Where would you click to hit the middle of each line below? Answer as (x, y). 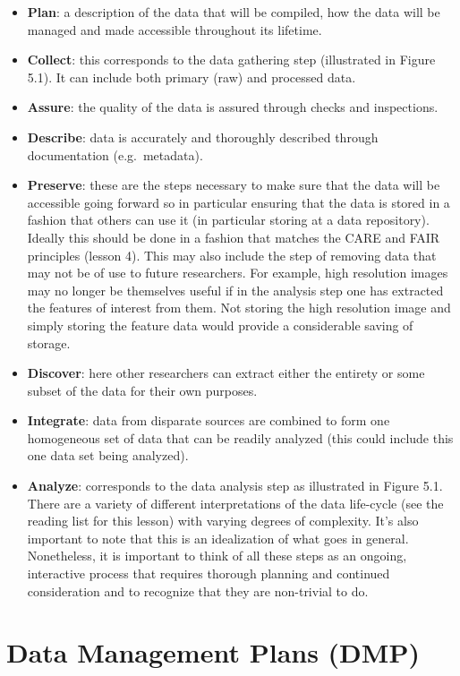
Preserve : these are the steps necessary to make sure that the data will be (234, 185)
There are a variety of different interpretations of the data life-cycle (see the (235, 503)
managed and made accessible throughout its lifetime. (175, 29)
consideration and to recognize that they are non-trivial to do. (198, 590)
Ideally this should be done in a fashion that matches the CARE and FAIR (234, 237)
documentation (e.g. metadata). (115, 154)
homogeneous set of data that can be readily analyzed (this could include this (240, 437)
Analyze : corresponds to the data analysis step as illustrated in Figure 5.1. (235, 486)
